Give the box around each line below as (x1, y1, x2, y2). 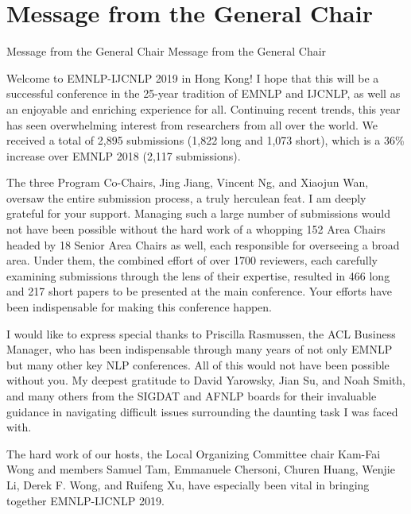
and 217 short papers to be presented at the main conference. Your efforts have (6, 283, 393, 300)
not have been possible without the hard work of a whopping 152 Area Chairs (6, 221, 386, 238)
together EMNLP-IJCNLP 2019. (6, 492, 165, 508)
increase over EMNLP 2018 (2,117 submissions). (6, 147, 241, 164)
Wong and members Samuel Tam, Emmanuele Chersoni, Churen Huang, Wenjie (6, 461, 395, 477)
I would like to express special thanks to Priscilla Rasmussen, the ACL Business (6, 325, 396, 342)
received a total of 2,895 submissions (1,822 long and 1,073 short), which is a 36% (6, 132, 405, 149)
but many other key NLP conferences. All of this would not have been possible (6, 356, 390, 373)
